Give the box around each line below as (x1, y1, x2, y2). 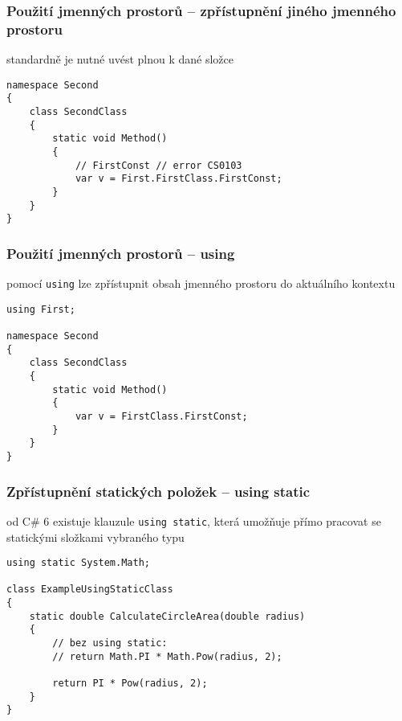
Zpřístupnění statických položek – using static (6, 481, 311, 501)
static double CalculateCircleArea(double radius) (29, 610, 306, 622)
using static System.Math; (6, 557, 150, 569)
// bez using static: (52, 637, 168, 649)
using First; (6, 303, 75, 315)
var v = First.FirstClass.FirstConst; (75, 173, 282, 185)
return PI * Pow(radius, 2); (52, 678, 208, 690)
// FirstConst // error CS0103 (75, 159, 242, 171)
